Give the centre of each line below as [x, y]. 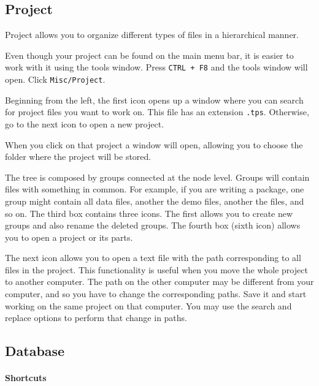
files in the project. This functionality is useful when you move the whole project [156, 269]
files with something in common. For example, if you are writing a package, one [155, 189]
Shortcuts [26, 378]
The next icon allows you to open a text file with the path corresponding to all [153, 258]
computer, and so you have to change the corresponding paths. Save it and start [156, 294]
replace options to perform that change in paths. [96, 318]
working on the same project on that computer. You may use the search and [148, 305]
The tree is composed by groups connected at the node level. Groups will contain [157, 177]
